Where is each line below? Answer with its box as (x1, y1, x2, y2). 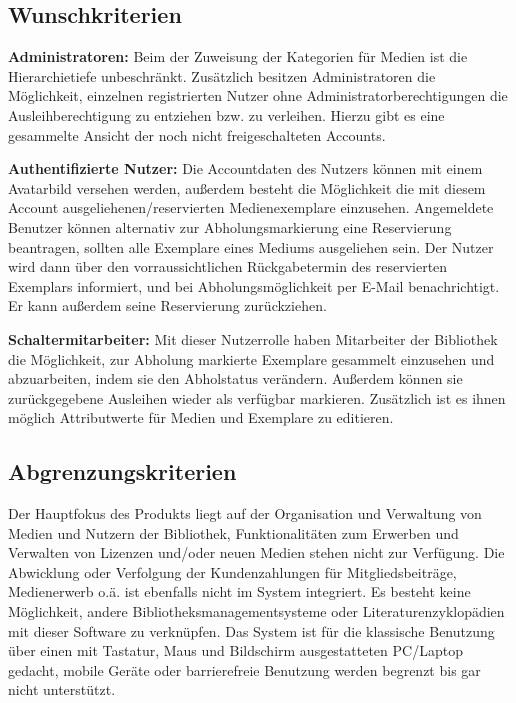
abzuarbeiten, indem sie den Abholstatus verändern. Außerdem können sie (8, 368, 463, 389)
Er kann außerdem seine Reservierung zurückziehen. (8, 295, 327, 316)
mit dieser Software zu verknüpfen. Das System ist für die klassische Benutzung (8, 620, 495, 641)
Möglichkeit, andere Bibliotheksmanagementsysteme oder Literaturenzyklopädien (8, 601, 505, 622)
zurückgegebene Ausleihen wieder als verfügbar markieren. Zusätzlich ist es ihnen (8, 387, 506, 408)
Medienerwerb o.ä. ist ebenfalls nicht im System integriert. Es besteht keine (8, 581, 471, 602)
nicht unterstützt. (8, 679, 116, 700)
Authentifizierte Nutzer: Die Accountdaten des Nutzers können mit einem (8, 158, 483, 179)
